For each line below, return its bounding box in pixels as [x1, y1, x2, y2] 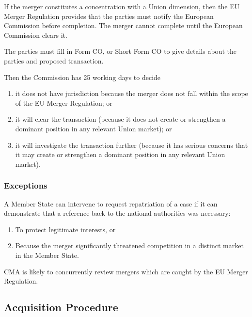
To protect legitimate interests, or [15, 224, 116, 234]
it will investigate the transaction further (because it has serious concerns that [15, 140, 248, 150]
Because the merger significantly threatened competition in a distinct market [15, 240, 244, 251]
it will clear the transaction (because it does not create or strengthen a [15, 114, 226, 124]
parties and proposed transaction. [4, 55, 104, 65]
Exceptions [4, 179, 47, 191]
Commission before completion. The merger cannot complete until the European [4, 20, 243, 31]
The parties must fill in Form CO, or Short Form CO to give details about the [4, 46, 236, 56]
